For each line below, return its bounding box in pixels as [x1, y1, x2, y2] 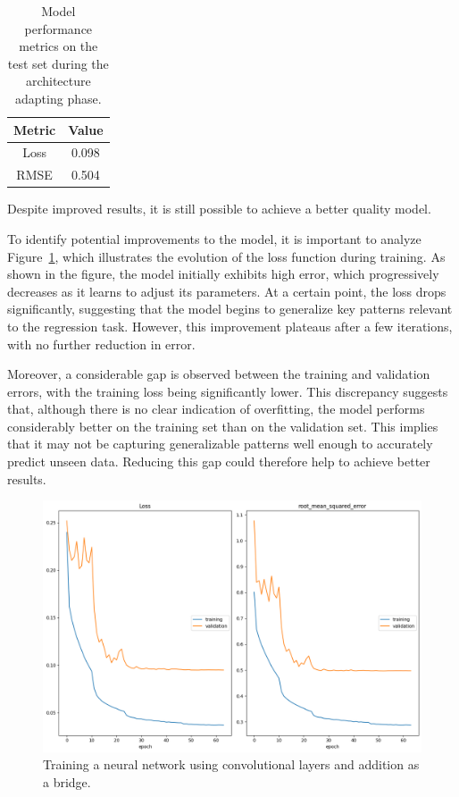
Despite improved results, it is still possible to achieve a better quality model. [7, 199, 431, 218]
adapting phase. [15, 88, 102, 107]
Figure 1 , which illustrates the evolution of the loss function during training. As [7, 247, 446, 265]
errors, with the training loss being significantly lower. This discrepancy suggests [7, 382, 448, 400]
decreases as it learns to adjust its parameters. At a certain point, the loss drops [7, 281, 446, 300]
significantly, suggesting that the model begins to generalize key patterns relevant [7, 299, 453, 318]
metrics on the [19, 37, 98, 55]
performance [24, 19, 93, 38]
